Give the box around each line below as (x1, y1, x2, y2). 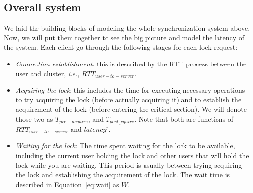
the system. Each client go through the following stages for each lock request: (4, 42, 238, 52)
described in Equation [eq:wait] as (15, 179, 119, 189)
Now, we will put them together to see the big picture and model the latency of (4, 32, 245, 42)
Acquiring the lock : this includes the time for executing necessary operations (15, 85, 245, 95)
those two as (15, 113, 53, 124)
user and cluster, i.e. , (15, 68, 80, 78)
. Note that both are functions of (134, 113, 234, 124)
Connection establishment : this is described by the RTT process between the (15, 58, 247, 68)
